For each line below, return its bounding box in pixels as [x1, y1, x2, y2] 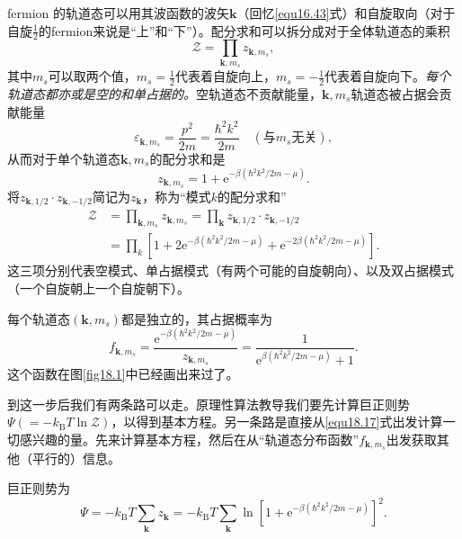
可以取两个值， [48, 67, 137, 85]
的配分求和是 [149, 148, 226, 167]
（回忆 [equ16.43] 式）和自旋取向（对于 [236, 4, 456, 22]
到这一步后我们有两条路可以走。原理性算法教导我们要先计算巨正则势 [7, 394, 410, 413]
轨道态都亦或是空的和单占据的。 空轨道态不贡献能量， [7, 84, 322, 103]
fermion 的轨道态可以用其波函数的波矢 [7, 4, 229, 22]
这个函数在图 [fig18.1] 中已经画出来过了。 [7, 364, 239, 383]
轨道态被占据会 [351, 84, 440, 103]
